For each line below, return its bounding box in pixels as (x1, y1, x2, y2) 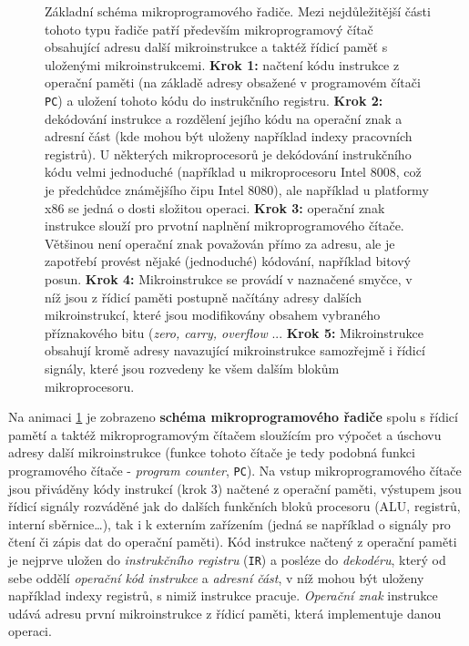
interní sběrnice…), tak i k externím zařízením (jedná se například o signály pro (8, 514, 451, 533)
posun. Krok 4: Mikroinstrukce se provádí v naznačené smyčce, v (45, 269, 413, 288)
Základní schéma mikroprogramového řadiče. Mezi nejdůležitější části (45, 2, 431, 20)
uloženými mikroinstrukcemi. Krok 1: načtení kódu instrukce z (45, 55, 400, 74)
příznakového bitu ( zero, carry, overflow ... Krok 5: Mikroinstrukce (45, 323, 424, 342)
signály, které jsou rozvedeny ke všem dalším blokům (45, 358, 340, 377)
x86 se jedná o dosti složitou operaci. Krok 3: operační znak (45, 198, 385, 217)
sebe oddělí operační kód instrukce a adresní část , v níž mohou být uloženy (8, 568, 424, 587)
